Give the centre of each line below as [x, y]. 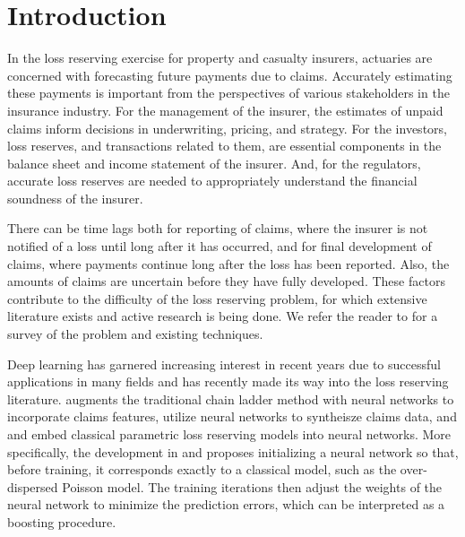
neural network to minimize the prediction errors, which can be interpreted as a [226, 504]
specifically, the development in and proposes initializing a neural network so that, [233, 451]
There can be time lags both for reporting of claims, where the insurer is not [218, 228]
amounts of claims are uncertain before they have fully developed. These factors [226, 281]
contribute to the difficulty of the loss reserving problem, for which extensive [217, 298]
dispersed [33, 486]
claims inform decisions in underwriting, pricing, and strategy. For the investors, [227, 128]
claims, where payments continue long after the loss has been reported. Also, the [228, 263]
